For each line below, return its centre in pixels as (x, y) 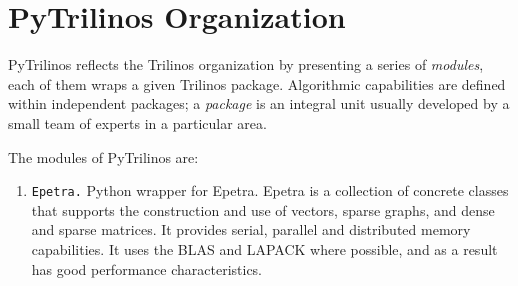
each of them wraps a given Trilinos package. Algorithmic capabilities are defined (257, 83)
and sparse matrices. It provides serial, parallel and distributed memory (251, 229)
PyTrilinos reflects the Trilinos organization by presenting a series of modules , (246, 64)
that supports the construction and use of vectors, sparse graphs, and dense (263, 209)
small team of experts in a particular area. (137, 122)
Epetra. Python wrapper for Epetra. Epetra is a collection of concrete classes (270, 190)
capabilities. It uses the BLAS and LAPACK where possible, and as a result (264, 248)
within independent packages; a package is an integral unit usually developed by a (259, 103)
